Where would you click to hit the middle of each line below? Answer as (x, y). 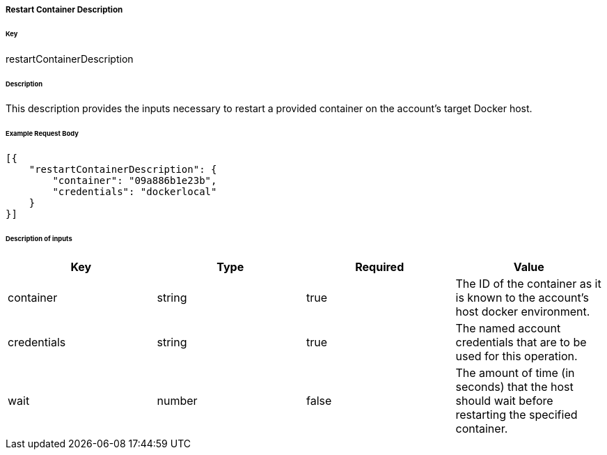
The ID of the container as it (528, 283)
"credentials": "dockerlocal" (135, 192)
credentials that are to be (521, 342)
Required (380, 267)
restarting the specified (517, 414)
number (177, 400)
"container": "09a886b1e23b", (135, 181)
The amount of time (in (515, 372)
